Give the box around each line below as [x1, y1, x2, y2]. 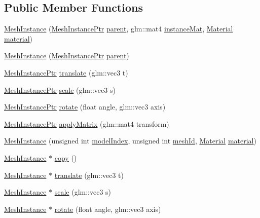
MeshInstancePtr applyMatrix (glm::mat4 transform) [4, 118, 169, 129]
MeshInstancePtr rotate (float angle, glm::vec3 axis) [4, 101, 166, 112]
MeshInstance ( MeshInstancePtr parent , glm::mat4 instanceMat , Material [4, 23, 233, 34]
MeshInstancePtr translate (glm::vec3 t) [4, 67, 128, 78]
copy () [54, 152, 77, 163]
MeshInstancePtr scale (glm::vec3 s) [4, 84, 116, 95]
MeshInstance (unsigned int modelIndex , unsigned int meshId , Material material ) [4, 135, 256, 146]
